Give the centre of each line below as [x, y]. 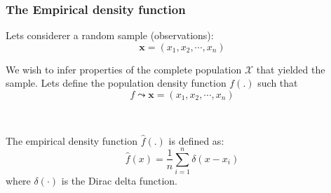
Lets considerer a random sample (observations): [110, 35]
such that [278, 83]
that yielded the [291, 69]
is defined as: [196, 140]
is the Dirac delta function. [119, 181]
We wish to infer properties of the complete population [124, 69]
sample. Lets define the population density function [116, 83]
